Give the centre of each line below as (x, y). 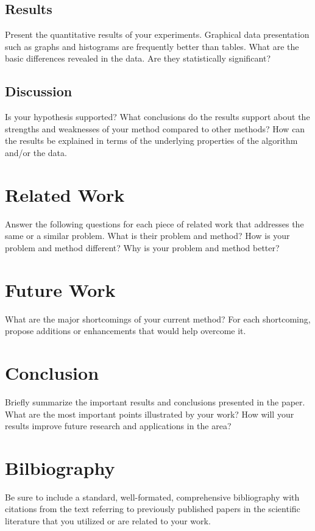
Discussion (39, 91)
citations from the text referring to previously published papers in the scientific (153, 509)
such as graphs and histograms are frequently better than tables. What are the (152, 46)
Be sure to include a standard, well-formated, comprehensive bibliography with (152, 497)
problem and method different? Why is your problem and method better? (142, 247)
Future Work (60, 289)
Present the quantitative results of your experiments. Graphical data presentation (157, 34)
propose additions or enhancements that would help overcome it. (126, 331)
